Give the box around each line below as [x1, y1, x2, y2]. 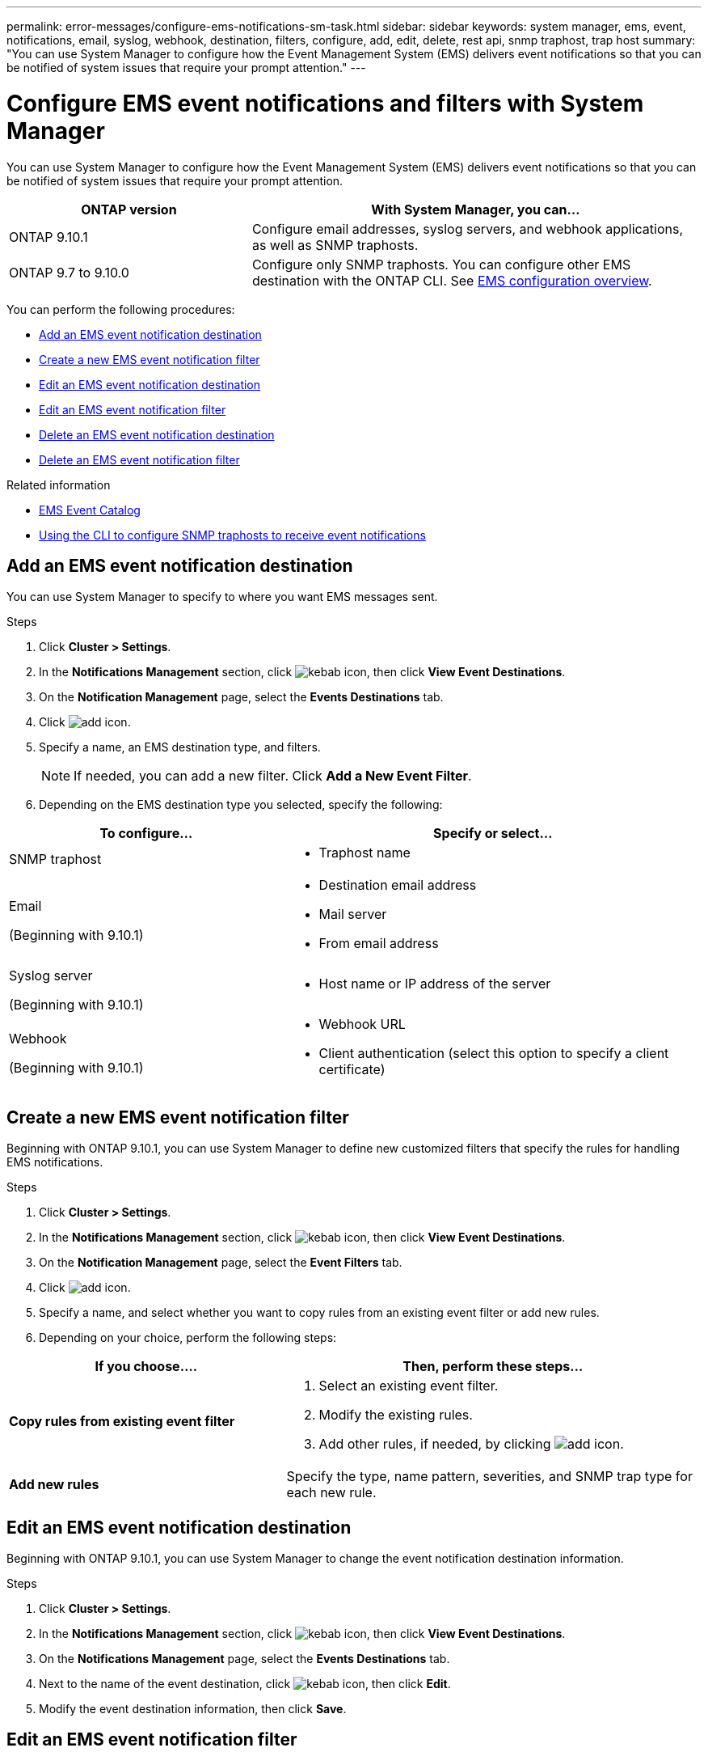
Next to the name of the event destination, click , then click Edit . [39, 1677, 451, 1691]
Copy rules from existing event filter [9, 1413, 235, 1430]
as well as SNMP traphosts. [251, 236, 419, 253]
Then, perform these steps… [402, 1358, 584, 1375]
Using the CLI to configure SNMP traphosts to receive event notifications [39, 527, 426, 542]
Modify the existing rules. [318, 1407, 473, 1424]
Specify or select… [433, 825, 553, 842]
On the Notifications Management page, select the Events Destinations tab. [39, 1652, 450, 1666]
